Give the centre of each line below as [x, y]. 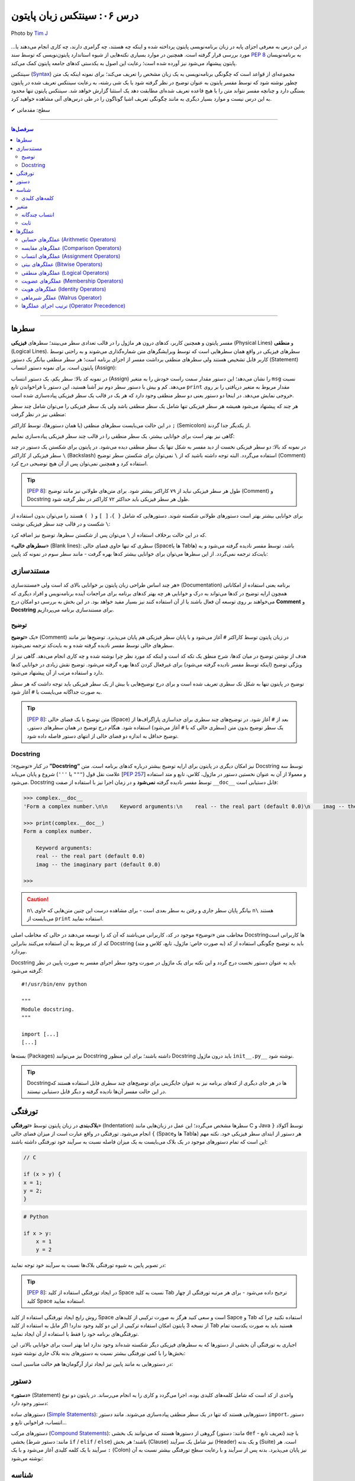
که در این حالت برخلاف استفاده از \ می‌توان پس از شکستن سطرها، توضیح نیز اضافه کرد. [109, 535]
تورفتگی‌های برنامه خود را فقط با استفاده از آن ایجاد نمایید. [75, 1333]
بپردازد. [19, 951]
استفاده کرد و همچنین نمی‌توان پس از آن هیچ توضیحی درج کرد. [79, 464]
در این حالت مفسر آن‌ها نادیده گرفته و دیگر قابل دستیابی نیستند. [97, 1091]
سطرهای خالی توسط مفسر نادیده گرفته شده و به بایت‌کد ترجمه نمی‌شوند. [93, 645]
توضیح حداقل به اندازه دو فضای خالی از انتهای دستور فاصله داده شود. [103, 736]
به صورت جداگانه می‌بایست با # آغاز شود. [57, 692]
